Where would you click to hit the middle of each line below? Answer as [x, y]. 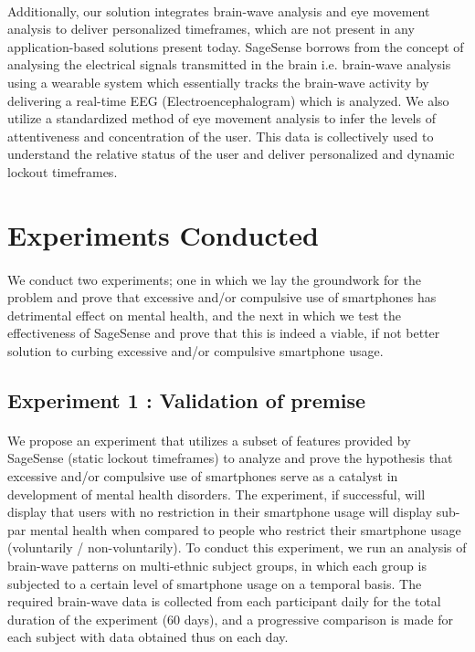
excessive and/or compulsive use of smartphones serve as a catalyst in [203, 476]
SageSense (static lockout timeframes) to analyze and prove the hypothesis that [230, 458]
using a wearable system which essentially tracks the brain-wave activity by [218, 82]
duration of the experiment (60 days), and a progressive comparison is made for [230, 619]
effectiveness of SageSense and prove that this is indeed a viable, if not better [224, 333]
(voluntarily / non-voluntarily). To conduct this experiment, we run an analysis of [237, 547]
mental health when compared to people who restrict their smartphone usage [245, 529]
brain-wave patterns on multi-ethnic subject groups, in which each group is [217, 565]
